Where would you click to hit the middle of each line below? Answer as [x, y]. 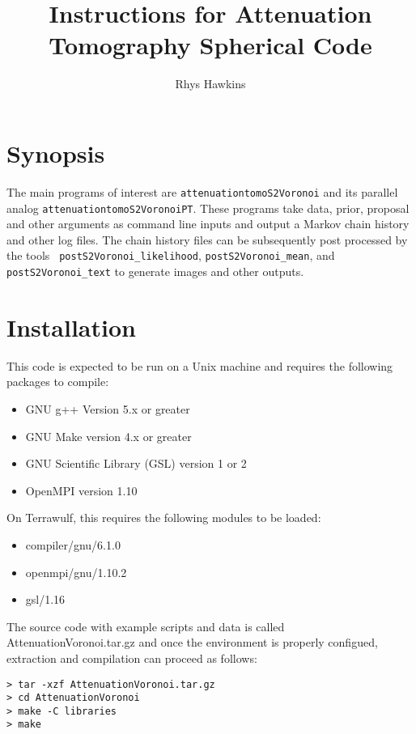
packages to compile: [58, 382]
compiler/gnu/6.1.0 [73, 544]
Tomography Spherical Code [210, 45]
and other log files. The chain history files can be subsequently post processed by [207, 239]
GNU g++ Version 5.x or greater [108, 408]
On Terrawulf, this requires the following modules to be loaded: [164, 518]
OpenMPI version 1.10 [81, 490]
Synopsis [56, 153]
